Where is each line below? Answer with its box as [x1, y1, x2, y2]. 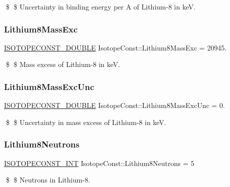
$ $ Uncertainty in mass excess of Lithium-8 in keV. [5, 116, 166, 127]
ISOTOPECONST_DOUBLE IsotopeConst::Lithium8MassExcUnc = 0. [4, 100, 225, 110]
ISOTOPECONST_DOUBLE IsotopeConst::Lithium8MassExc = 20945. [4, 42, 227, 52]
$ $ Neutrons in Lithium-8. [5, 174, 90, 185]
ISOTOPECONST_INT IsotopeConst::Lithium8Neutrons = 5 [4, 157, 195, 168]
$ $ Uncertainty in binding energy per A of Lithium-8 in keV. [5, 1, 196, 11]
